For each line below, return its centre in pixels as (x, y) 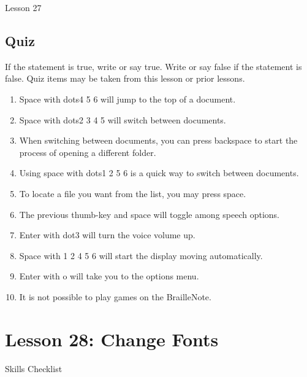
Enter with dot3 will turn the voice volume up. (107, 235)
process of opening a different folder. (88, 152)
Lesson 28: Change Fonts (112, 339)
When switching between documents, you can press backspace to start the (158, 140)
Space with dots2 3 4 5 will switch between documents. (123, 119)
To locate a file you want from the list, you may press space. (133, 193)
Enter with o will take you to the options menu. (109, 276)
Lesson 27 (23, 7)
